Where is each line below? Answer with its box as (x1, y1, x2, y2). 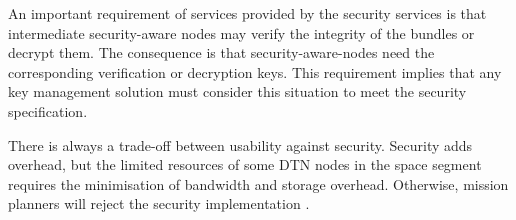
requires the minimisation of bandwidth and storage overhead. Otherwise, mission (8, 173, 509, 194)
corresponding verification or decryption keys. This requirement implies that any (8, 61, 502, 82)
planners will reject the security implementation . (8, 193, 310, 214)
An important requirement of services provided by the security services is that (8, 3, 487, 23)
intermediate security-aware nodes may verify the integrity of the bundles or (8, 22, 475, 43)
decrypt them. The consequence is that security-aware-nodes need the (8, 42, 435, 63)
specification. (8, 100, 88, 121)
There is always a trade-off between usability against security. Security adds (8, 134, 473, 155)
